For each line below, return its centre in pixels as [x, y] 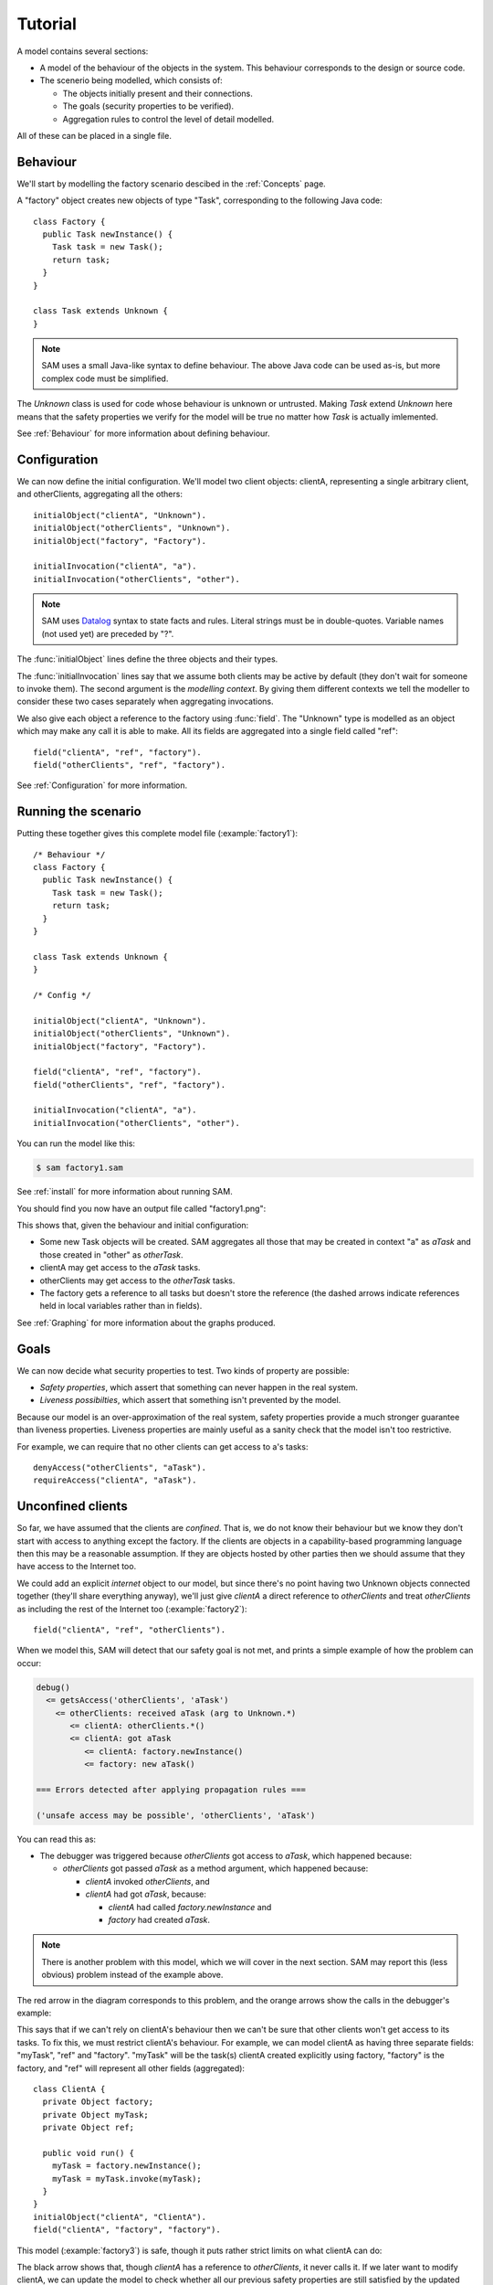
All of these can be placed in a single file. [94, 135]
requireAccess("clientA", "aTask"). [115, 1480]
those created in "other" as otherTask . [111, 1254]
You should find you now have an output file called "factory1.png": [142, 1208]
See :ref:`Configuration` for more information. [102, 785]
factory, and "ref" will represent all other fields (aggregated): [131, 2068]
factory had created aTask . [159, 1920]
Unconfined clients [72, 1507]
